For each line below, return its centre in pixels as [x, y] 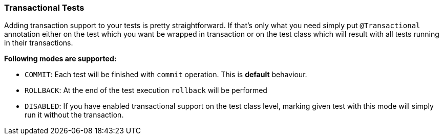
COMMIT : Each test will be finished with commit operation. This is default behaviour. [166, 75]
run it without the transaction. [74, 115]
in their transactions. [39, 43]
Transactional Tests [44, 8]
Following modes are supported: [60, 59]
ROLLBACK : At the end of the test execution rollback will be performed [146, 90]
